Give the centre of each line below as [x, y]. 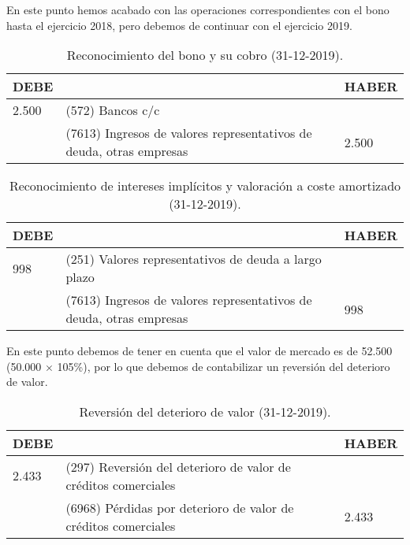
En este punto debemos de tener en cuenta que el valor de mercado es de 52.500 [199, 351]
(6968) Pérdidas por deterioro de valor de [180, 507]
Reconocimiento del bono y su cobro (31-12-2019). [205, 55]
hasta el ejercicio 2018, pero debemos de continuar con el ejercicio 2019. [179, 25]
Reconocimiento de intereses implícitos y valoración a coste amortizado [205, 186]
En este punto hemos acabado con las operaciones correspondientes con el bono [198, 9]
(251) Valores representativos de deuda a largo [194, 259]
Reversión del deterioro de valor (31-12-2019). [205, 411]
